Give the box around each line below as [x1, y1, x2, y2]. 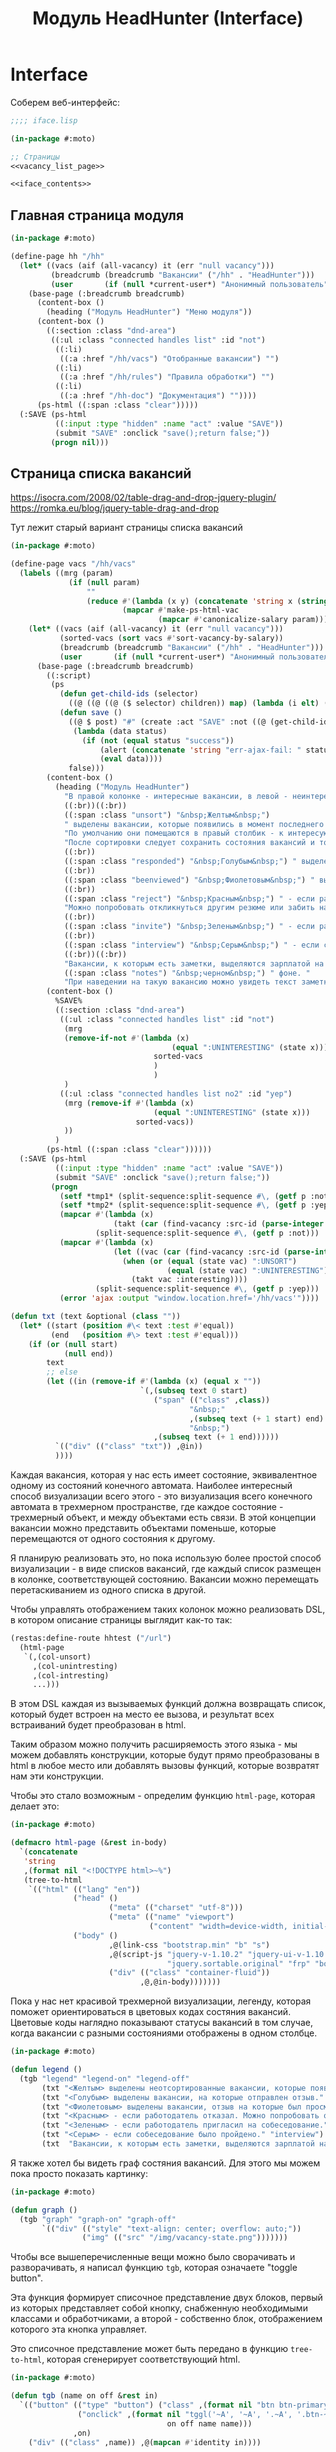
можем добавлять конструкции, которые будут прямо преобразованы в [10, 1749, 320, 1761]
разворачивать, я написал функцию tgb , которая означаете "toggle [10, 2262, 298, 2274]
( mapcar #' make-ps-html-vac [121, 605, 240, 616]
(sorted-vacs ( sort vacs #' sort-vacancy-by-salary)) [59, 633, 284, 644]
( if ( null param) [68, 577, 141, 587]
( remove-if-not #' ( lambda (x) [63, 1033, 190, 1043]
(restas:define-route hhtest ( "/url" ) [10, 1633, 172, 1644]
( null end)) [63, 1348, 114, 1359]
